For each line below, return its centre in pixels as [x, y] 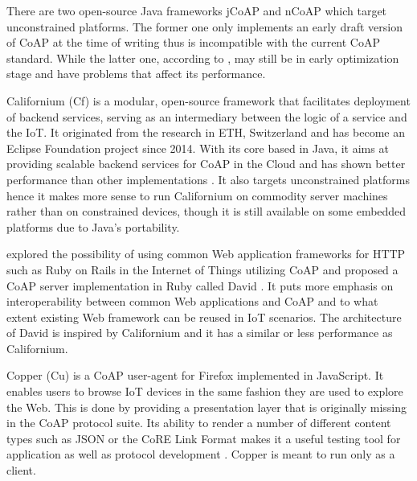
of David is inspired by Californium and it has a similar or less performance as [200, 333]
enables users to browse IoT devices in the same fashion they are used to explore [205, 391]
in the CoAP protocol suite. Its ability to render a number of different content [199, 423]
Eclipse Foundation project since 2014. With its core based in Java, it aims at [198, 148]
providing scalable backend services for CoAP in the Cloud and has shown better [206, 164]
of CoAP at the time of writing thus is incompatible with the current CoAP [193, 42]
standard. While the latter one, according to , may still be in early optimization [203, 58]
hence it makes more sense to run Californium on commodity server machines [197, 195]
